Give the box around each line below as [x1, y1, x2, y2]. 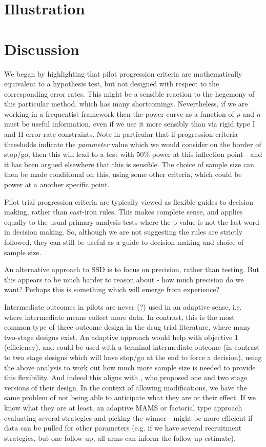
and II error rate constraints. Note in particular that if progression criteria [4, 129, 238, 139]
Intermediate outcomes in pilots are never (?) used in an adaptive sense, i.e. [4, 301, 242, 312]
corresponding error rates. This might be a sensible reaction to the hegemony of [4, 88, 255, 99]
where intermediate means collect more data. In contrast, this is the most [4, 311, 235, 322]
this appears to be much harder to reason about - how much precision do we [4, 274, 244, 284]
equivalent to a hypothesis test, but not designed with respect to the [4, 78, 219, 89]
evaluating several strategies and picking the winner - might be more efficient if [4, 412, 253, 423]
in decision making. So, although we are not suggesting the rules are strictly [4, 226, 243, 237]
